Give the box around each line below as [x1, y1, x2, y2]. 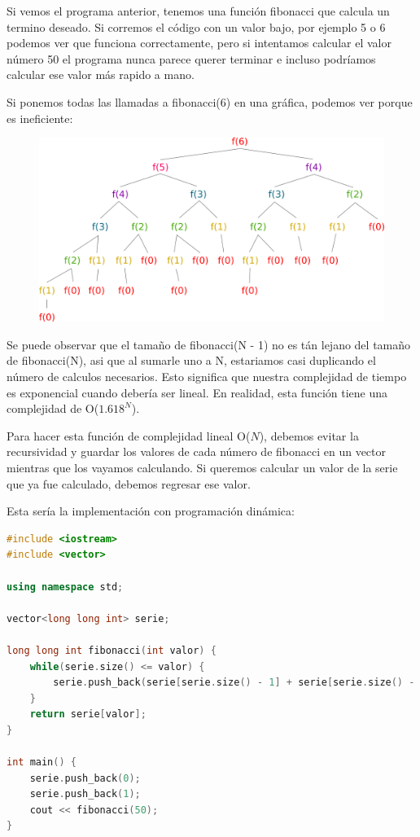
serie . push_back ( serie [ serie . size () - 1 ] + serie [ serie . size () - [53, 677, 415, 689]
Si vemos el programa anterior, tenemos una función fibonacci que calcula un [7, 2, 390, 19]
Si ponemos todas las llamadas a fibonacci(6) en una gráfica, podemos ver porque [7, 93, 413, 110]
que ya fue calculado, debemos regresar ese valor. [7, 475, 251, 492]
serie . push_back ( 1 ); [29, 788, 141, 800]
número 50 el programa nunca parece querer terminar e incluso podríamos [7, 50, 376, 67]
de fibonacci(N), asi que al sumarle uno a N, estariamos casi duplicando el [7, 352, 376, 369]
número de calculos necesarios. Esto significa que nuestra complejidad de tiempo [7, 368, 407, 385]
